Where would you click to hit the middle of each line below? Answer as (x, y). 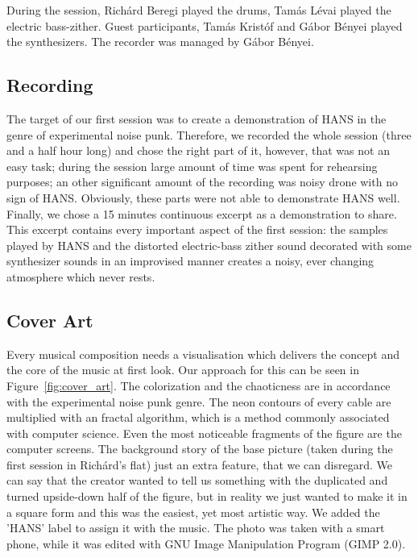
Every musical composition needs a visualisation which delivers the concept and (203, 354)
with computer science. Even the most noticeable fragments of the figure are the (204, 433)
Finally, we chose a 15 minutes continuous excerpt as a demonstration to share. (202, 213)
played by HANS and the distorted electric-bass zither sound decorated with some (209, 245)
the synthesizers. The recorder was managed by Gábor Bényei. (160, 42)
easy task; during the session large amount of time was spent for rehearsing (192, 166)
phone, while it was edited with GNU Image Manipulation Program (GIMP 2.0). (206, 543)
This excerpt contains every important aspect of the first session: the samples (197, 229)
